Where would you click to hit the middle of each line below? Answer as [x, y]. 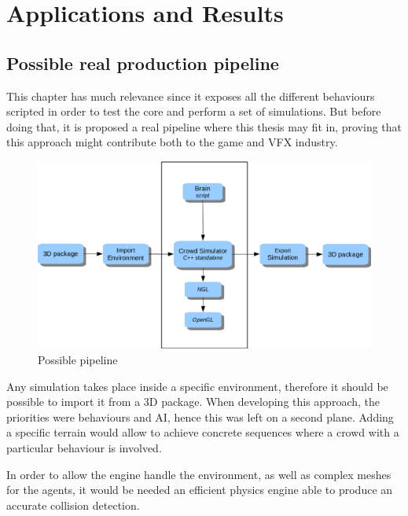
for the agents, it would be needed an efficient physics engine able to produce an [200, 490]
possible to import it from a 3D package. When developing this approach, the [193, 402]
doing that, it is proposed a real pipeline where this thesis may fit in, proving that [204, 126]
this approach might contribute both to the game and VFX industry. [172, 142]
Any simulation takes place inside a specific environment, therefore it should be [197, 386]
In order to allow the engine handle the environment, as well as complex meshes [199, 474]
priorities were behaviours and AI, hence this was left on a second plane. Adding [200, 416]
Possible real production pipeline [143, 63]
